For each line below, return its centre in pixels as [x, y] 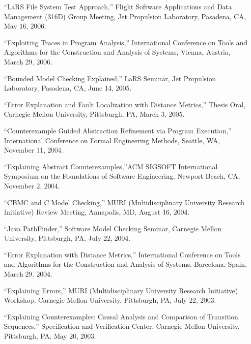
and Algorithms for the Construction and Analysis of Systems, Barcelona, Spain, [125, 264]
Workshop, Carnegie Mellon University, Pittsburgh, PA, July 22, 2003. [110, 300]
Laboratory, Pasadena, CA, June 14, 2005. [68, 88]
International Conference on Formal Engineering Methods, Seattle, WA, [112, 140]
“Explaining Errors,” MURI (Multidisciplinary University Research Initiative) [121, 290]
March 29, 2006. [28, 61]
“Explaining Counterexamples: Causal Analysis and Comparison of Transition [121, 316]
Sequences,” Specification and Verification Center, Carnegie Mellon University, [122, 326]
